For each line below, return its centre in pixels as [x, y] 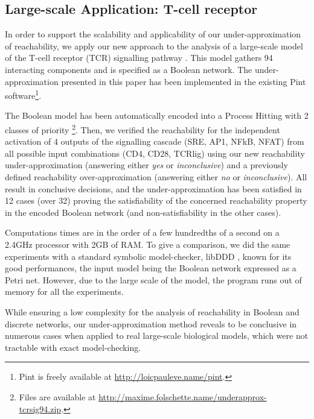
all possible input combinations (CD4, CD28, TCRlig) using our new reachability [155, 153]
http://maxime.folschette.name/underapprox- [183, 396]
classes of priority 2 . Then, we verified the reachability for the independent [143, 129]
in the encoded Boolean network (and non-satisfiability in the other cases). [143, 212]
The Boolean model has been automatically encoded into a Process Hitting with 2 [157, 115]
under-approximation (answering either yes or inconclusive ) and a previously [146, 165]
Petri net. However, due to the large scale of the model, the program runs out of [153, 279]
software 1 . [23, 94]
